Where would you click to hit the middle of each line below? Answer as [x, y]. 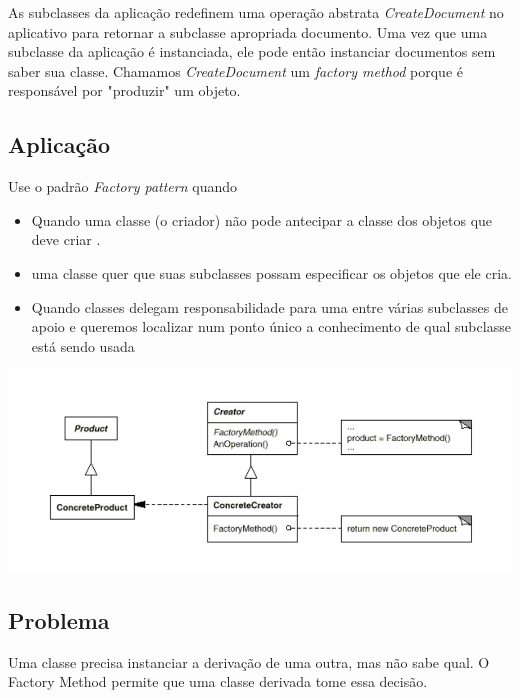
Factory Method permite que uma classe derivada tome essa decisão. [218, 681]
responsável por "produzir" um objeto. [124, 90]
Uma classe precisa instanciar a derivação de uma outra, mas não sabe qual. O [249, 661]
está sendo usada [83, 345]
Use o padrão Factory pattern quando [122, 186]
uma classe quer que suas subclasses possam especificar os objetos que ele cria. [271, 272]
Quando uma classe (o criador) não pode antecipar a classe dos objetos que [262, 219]
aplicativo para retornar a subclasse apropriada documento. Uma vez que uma [248, 31]
